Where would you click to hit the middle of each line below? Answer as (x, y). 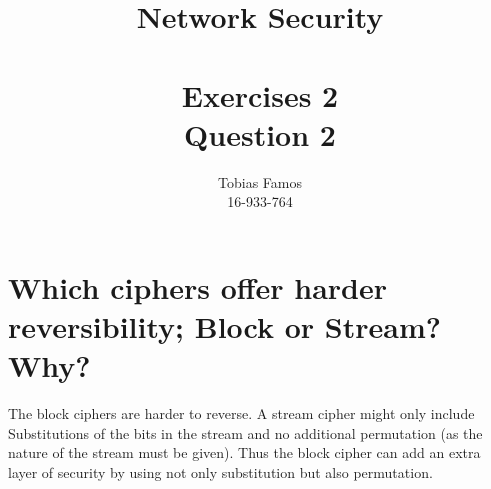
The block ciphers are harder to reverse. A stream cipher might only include (241, 413)
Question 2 (260, 133)
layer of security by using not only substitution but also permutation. (220, 471)
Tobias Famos (260, 181)
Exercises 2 (260, 94)
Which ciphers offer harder (198, 286)
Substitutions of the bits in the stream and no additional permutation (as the (245, 432)
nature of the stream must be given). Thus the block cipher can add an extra (244, 452)
